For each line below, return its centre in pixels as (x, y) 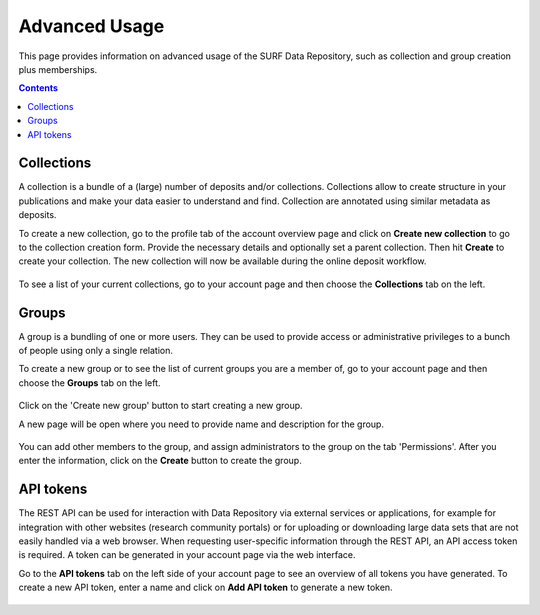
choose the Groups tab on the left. (89, 382)
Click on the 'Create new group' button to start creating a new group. (161, 406)
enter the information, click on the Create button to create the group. (160, 461)
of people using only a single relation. (96, 351)
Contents (38, 88)
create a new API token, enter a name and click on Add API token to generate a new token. (206, 587)
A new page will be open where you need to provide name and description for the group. (201, 424)
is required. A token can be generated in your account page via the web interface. (187, 555)
